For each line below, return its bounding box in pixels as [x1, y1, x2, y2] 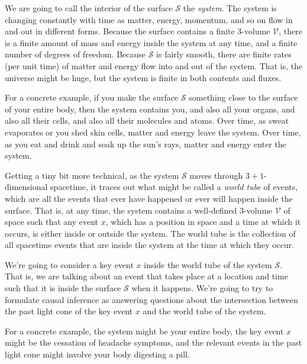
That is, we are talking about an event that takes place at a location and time [5, 270, 288, 282]
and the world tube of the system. [143, 305, 266, 317]
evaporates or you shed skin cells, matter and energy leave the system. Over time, [5, 125, 301, 138]
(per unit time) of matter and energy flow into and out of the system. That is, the [5, 59, 303, 72]
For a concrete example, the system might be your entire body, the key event [5, 324, 284, 337]
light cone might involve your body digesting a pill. [5, 348, 190, 360]
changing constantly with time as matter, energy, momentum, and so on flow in [5, 13, 293, 25]
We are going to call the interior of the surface [5, 2, 173, 14]
